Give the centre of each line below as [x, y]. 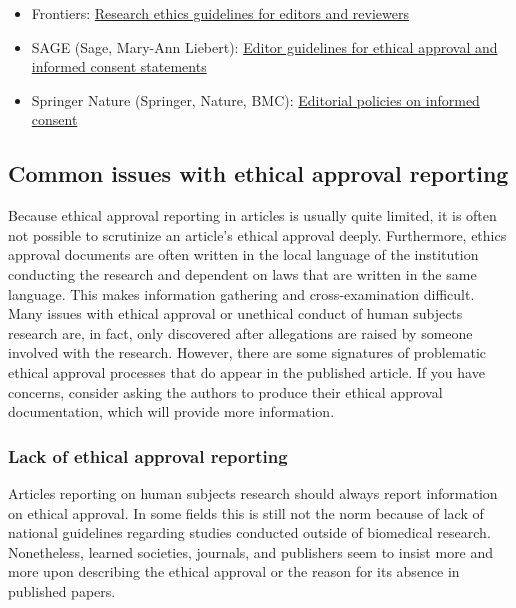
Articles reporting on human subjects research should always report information [253, 492]
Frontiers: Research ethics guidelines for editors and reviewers [220, 13]
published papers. [62, 590]
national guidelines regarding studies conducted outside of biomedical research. [249, 532]
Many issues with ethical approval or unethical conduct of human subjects [235, 313]
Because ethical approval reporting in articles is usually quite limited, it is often [252, 215]
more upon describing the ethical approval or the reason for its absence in [234, 571]
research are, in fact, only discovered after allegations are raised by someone [240, 332]
